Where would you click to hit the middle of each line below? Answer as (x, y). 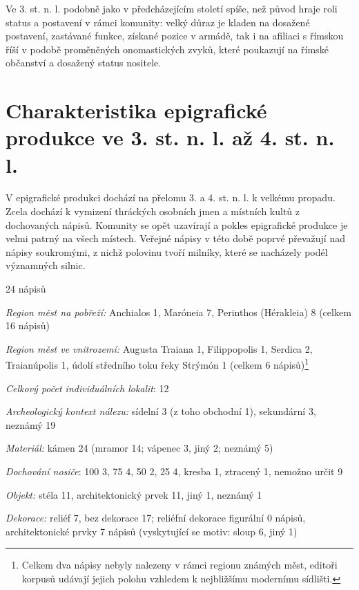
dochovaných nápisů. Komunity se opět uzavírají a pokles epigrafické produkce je (177, 224)
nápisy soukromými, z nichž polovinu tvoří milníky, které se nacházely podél (167, 251)
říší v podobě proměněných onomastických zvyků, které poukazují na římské (167, 49)
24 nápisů (26, 289)
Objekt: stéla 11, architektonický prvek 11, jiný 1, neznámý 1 (134, 494)
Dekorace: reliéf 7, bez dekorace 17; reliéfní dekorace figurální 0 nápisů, (156, 518)
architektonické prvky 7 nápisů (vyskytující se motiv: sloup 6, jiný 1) (152, 531)
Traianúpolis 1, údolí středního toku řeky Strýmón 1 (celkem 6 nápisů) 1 (157, 364)
